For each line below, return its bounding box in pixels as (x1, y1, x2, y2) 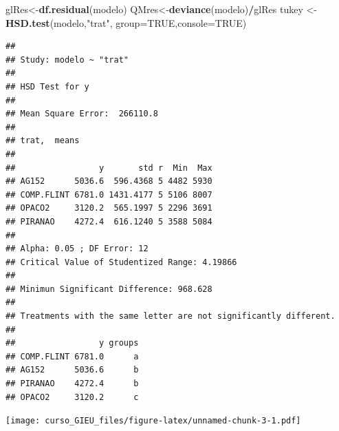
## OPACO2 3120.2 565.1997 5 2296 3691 (6, 203, 212, 213)
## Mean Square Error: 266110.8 (6, 109, 158, 119)
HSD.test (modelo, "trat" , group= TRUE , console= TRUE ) (6, 15, 247, 30)
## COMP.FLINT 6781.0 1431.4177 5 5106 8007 (6, 189, 212, 200)
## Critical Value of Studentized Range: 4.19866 (6, 257, 237, 267)
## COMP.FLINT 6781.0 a (6, 351, 139, 361)
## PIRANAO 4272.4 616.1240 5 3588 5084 (6, 216, 212, 227)
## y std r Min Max (6, 162, 212, 173)
